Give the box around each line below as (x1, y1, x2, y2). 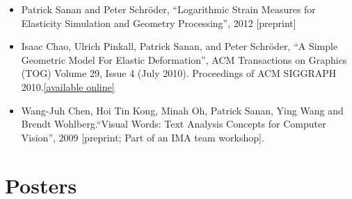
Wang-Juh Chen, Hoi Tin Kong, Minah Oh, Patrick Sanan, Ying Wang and (21, 103, 344, 117)
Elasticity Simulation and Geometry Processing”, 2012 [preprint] (21, 15, 296, 30)
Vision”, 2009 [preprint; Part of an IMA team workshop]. (21, 130, 264, 144)
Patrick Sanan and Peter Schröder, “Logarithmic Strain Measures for (21, 2, 316, 16)
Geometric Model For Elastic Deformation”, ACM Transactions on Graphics (21, 52, 347, 67)
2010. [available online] (21, 79, 115, 94)
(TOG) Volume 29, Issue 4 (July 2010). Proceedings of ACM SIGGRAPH (21, 66, 337, 80)
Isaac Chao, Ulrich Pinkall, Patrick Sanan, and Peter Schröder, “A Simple (21, 39, 338, 53)
